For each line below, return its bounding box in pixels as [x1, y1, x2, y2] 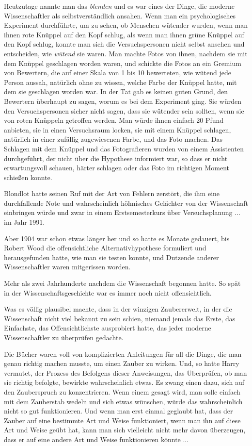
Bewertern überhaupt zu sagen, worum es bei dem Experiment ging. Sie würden [4, 96, 241, 106]
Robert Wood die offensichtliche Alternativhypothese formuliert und [4, 243, 206, 253]
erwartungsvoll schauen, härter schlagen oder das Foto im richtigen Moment [4, 163, 230, 173]
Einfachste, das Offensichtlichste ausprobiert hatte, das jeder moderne [4, 323, 211, 333]
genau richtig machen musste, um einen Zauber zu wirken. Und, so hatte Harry [4, 358, 239, 368]
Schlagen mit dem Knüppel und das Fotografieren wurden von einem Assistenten [4, 143, 244, 153]
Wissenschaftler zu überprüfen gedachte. [4, 332, 124, 342]
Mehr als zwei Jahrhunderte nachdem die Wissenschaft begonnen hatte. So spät [4, 278, 241, 288]
